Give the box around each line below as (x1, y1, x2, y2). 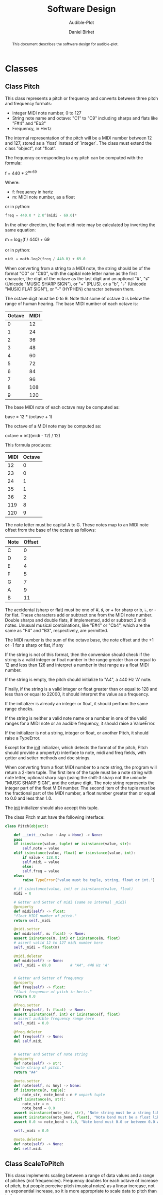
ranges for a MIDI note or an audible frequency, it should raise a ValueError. (5, 720, 156, 726)
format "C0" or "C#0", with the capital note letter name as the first (5, 270, 137, 276)
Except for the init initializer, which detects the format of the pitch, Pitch (5, 744, 148, 750)
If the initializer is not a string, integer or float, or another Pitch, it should (5, 730, 149, 735)
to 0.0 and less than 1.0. (5, 795, 52, 801)
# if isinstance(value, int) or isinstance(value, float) (14, 887, 133, 891)
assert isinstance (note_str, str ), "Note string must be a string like (14, 1110, 162, 1116)
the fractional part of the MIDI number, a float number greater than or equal (5, 790, 155, 796)
